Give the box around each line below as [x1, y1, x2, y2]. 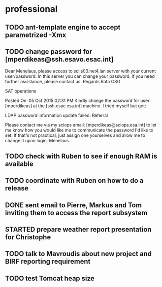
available [5, 159, 33, 168]
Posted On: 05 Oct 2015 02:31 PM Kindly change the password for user [5, 97, 150, 104]
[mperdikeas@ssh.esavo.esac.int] [5, 55, 114, 64]
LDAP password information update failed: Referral [5, 112, 108, 119]
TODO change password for [5, 47, 93, 56]
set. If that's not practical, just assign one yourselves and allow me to [5, 132, 145, 138]
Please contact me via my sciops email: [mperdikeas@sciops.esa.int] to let [5, 122, 157, 128]
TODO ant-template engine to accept [5, 23, 121, 32]
